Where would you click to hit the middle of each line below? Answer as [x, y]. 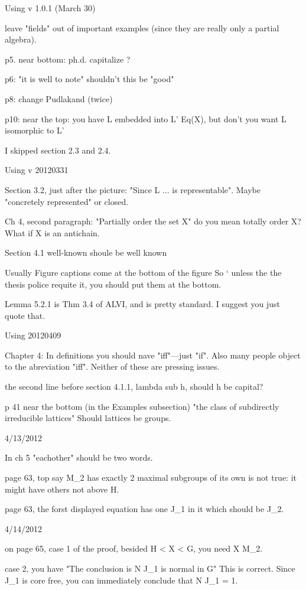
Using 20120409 [33, 335]
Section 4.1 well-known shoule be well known [86, 252]
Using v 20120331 [37, 170]
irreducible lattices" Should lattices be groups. [88, 418]
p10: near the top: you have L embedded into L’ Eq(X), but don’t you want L [146, 118]
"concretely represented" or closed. [67, 201]
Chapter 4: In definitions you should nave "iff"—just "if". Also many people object [153, 355]
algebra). [21, 39]
